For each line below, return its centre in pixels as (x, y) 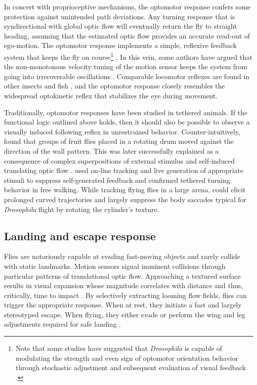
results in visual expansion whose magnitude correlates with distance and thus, (124, 285)
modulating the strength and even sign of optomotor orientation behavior (127, 358)
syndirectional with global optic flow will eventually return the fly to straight (121, 26)
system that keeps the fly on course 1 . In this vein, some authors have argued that (128, 56)
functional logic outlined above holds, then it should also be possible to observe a (127, 122)
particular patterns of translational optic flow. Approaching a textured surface (122, 276)
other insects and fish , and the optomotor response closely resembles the (114, 86)
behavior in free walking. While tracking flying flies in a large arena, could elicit (125, 190)
